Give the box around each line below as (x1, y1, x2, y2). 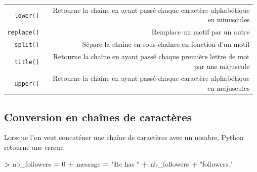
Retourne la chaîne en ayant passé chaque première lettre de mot (53, 51, 250, 61)
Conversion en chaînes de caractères (4, 109, 192, 124)
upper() (14, 80, 40, 88)
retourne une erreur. (4, 141, 65, 152)
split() (14, 41, 40, 49)
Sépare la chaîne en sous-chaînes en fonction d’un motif (82, 39, 250, 49)
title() (14, 58, 40, 66)
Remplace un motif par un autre (151, 27, 250, 37)
